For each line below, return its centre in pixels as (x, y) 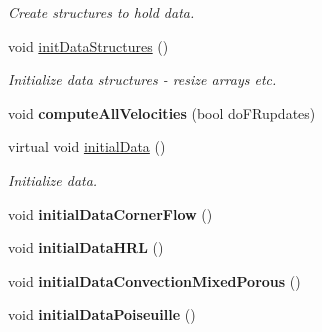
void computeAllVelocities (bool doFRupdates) (162, 112)
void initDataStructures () (88, 45)
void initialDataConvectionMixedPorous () (154, 280)
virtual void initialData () (87, 146)
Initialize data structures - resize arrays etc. (142, 79)
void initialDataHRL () (86, 247)
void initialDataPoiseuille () (102, 314)
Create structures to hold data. (101, 12)
